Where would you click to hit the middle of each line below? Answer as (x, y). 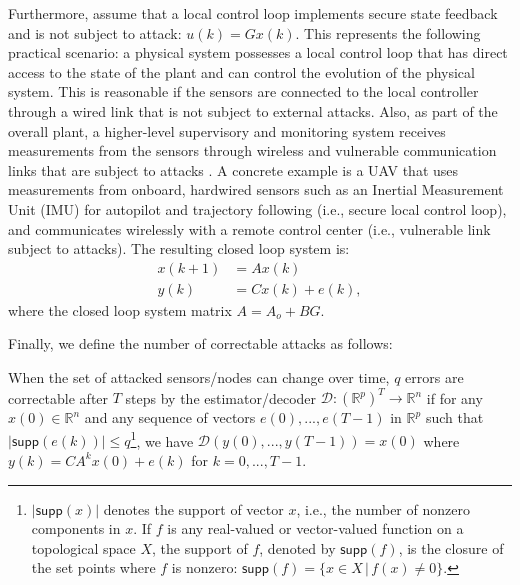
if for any (454, 397)
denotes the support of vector (193, 508)
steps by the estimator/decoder (221, 397)
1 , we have (162, 439)
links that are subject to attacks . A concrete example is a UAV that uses (233, 169)
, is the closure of (451, 547)
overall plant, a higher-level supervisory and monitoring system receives (227, 130)
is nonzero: (204, 567)
